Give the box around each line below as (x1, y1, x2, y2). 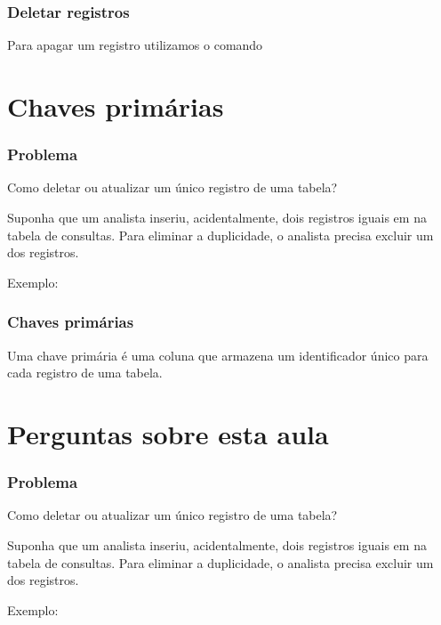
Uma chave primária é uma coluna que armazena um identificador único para (7, 345, 429, 364)
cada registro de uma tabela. (7, 363, 163, 382)
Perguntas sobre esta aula (7, 415, 329, 451)
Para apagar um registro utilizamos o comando (7, 36, 263, 54)
